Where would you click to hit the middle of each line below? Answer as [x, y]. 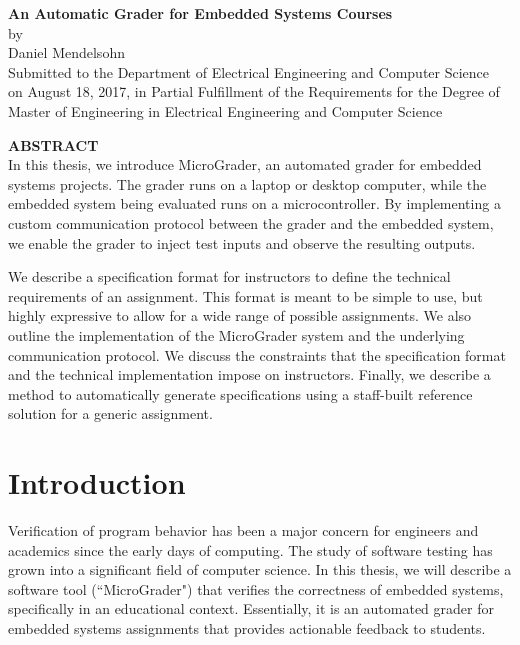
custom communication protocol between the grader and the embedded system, [251, 222]
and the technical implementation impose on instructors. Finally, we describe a [249, 374]
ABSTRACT [53, 144]
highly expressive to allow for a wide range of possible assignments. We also [240, 315]
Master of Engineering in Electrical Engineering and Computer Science [225, 110]
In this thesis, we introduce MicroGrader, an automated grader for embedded [245, 164]
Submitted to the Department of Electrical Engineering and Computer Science [249, 71]
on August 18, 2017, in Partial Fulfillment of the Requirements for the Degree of [254, 91]
